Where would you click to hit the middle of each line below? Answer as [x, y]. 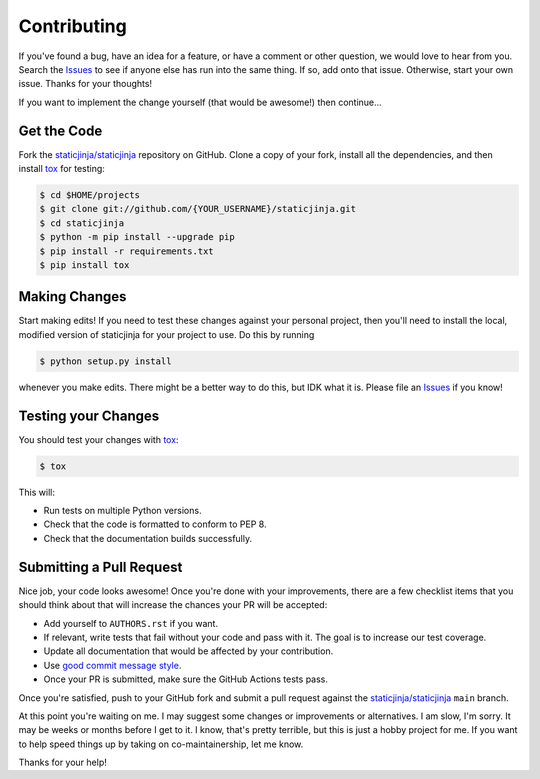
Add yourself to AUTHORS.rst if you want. [131, 623]
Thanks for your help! [62, 762]
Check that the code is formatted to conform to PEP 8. [155, 524]
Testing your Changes [89, 415]
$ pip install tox [84, 264]
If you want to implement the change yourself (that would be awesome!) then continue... [200, 102]
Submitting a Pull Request [100, 566]
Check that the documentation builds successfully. [148, 538]
